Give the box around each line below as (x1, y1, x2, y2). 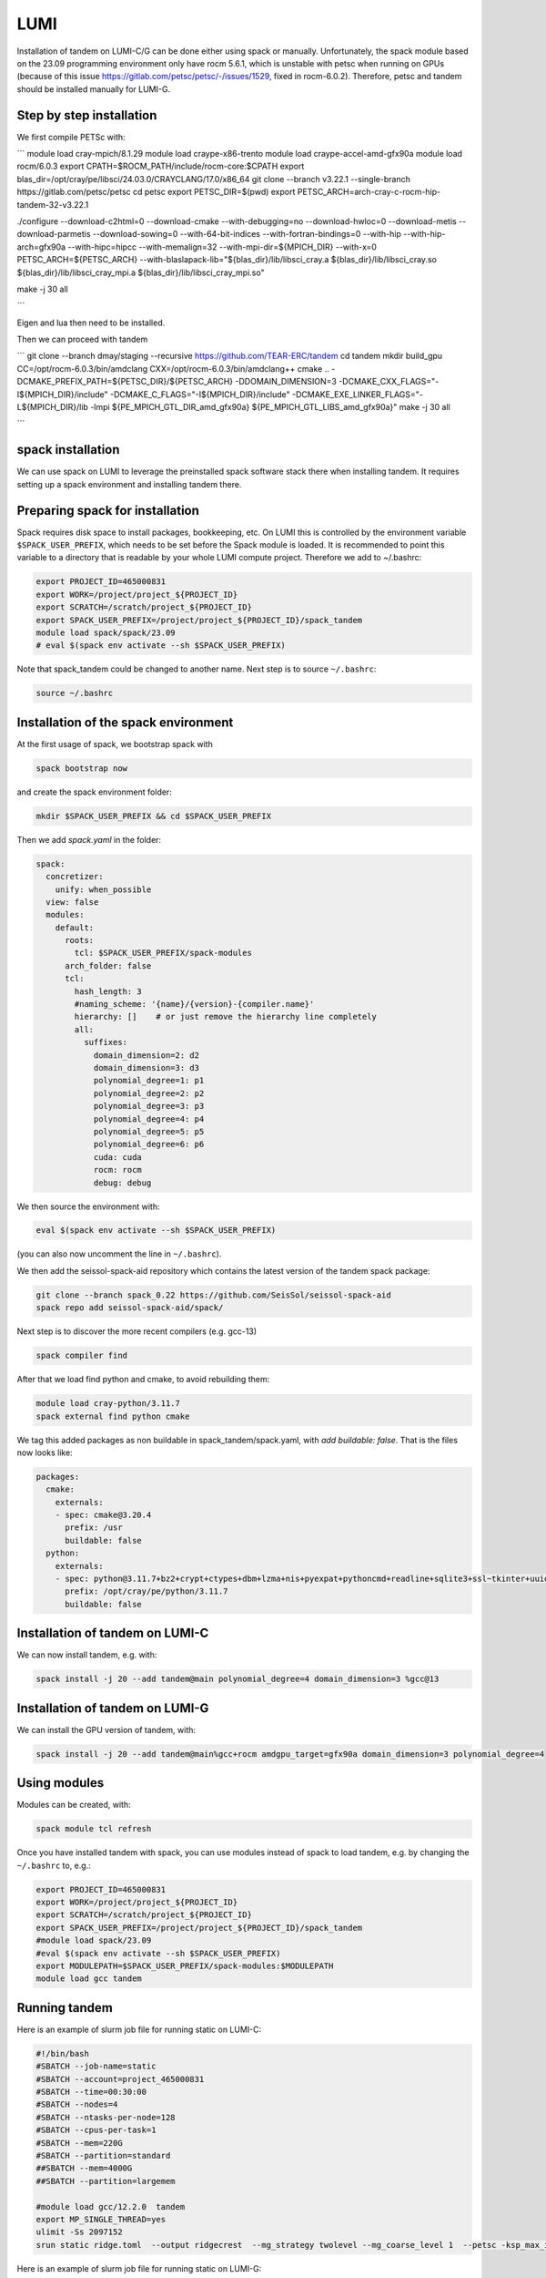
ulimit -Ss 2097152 (35, 2227, 123, 2237)
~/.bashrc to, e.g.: (16, 1860, 91, 1871)
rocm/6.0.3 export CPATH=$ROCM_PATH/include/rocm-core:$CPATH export (16, 160, 305, 172)
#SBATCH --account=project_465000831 (35, 2074, 205, 2084)
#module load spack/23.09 (35, 1935, 152, 1945)
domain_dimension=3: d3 (93, 1062, 200, 1072)
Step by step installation (16, 108, 157, 123)
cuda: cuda (93, 1152, 143, 1162)
